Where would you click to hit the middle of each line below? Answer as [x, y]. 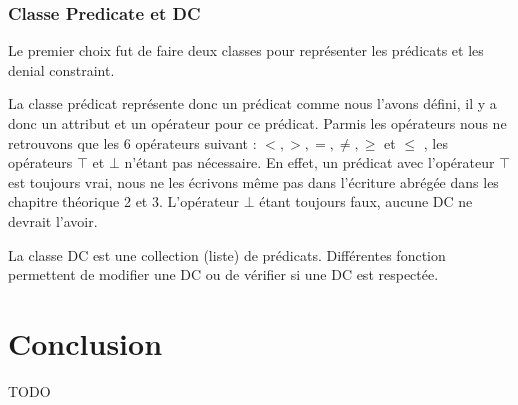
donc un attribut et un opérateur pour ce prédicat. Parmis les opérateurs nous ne [257, 123]
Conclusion [85, 342]
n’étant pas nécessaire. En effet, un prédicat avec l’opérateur [309, 162]
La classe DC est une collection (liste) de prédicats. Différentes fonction [227, 254]
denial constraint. [61, 69]
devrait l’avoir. [53, 220]
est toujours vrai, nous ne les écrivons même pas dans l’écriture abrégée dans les [253, 181]
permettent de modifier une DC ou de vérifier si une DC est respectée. [223, 274]
